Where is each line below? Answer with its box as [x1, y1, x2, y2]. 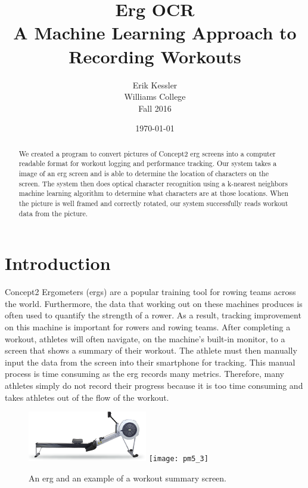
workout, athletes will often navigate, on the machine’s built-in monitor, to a [5, 332, 285, 345]
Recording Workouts [69, 44, 241, 68]
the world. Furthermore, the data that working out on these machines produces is [5, 297, 303, 309]
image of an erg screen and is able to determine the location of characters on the [18, 168, 269, 178]
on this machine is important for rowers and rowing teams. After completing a [5, 320, 291, 333]
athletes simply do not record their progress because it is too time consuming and [5, 379, 303, 391]
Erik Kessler [132, 78, 178, 91]
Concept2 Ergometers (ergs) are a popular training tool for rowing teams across [5, 286, 296, 298]
